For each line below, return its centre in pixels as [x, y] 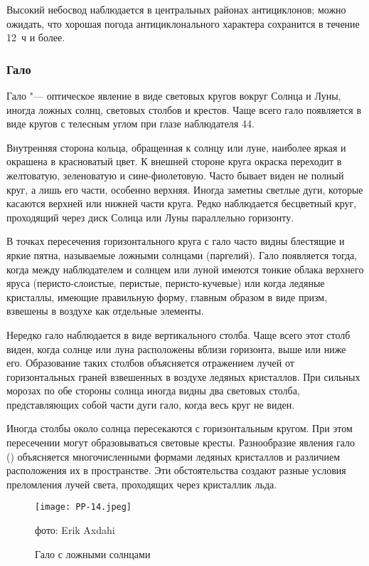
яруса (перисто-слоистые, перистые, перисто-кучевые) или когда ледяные [166, 283]
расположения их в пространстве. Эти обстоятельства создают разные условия [176, 470]
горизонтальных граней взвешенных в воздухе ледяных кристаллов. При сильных [183, 376]
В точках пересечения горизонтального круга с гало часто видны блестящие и [176, 241]
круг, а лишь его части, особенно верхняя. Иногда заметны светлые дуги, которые [185, 189]
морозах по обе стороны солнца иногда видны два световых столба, [153, 391]
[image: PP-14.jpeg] [84, 507]
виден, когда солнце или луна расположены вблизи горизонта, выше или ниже [176, 348]
